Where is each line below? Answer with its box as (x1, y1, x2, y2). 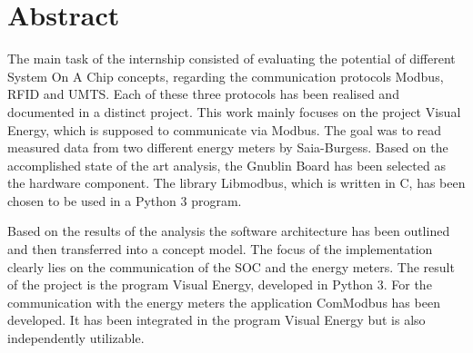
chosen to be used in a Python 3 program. (7, 191, 242, 210)
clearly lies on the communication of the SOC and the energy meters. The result (7, 257, 455, 276)
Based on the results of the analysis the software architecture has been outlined (7, 221, 450, 240)
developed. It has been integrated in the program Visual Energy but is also (7, 310, 426, 329)
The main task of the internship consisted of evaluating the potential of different (7, 49, 456, 68)
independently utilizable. (7, 328, 145, 348)
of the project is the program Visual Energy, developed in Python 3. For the (7, 275, 432, 294)
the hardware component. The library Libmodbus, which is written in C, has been (7, 173, 466, 192)
